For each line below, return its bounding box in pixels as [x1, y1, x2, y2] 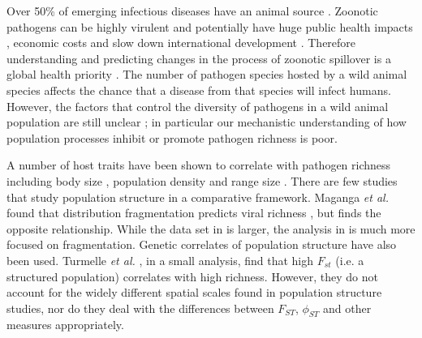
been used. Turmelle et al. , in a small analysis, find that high [6, 251, 314, 268]
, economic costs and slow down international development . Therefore [6, 34, 356, 51]
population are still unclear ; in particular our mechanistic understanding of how [6, 113, 407, 130]
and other [323, 299, 372, 316]
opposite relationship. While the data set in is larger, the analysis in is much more [6, 220, 416, 237]
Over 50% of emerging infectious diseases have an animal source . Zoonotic [6, 2, 378, 19]
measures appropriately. [6, 316, 124, 333]
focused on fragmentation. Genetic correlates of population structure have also [6, 236, 397, 253]
